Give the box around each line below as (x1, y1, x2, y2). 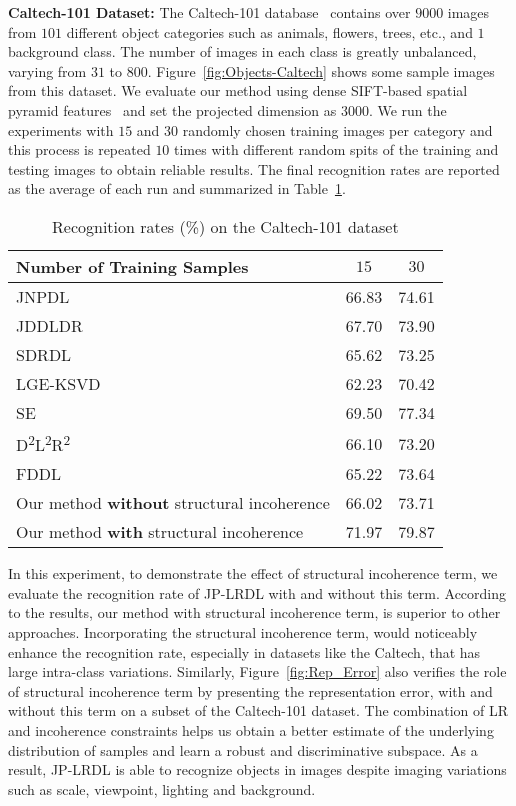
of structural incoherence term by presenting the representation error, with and (8, 680, 493, 701)
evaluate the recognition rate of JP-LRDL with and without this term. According (8, 582, 507, 603)
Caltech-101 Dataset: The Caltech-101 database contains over (8, 2, 411, 22)
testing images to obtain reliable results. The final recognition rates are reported (8, 158, 500, 179)
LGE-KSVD (16, 371, 101, 395)
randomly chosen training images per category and (182, 119, 493, 140)
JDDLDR (16, 313, 83, 337)
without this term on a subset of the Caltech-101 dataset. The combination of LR (8, 700, 509, 721)
